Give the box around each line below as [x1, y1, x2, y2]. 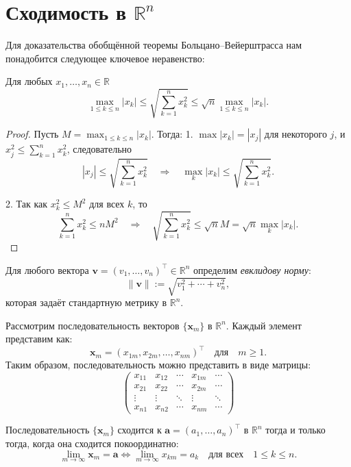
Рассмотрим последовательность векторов [5, 318, 180, 332]
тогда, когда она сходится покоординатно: [5, 436, 179, 451]
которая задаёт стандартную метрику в [5, 295, 167, 310]
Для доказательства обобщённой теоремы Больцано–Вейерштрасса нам [5, 38, 302, 52]
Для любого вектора [5, 262, 89, 277]
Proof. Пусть [5, 127, 59, 141]
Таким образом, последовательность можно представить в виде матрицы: [5, 357, 311, 372]
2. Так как [5, 197, 48, 211]
